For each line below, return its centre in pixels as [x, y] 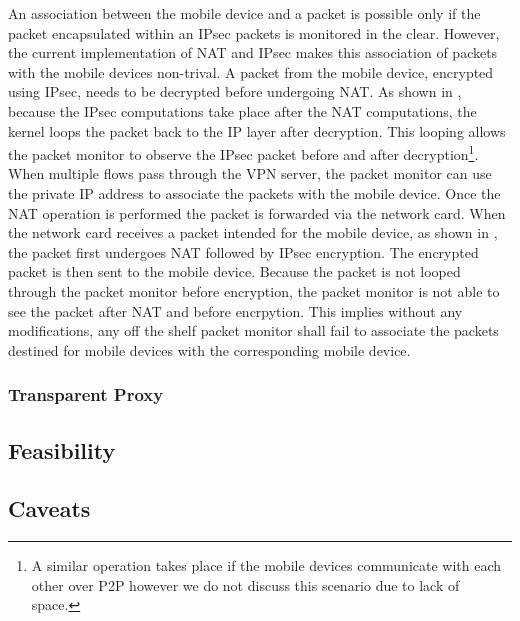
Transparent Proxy [86, 394]
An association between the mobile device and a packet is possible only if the [244, 13]
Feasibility [62, 449]
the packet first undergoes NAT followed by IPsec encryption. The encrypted [243, 251]
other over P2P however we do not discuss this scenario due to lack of [245, 584]
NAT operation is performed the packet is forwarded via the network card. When [257, 212]
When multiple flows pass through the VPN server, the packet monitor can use [250, 173]
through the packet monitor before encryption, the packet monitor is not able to [254, 290]
